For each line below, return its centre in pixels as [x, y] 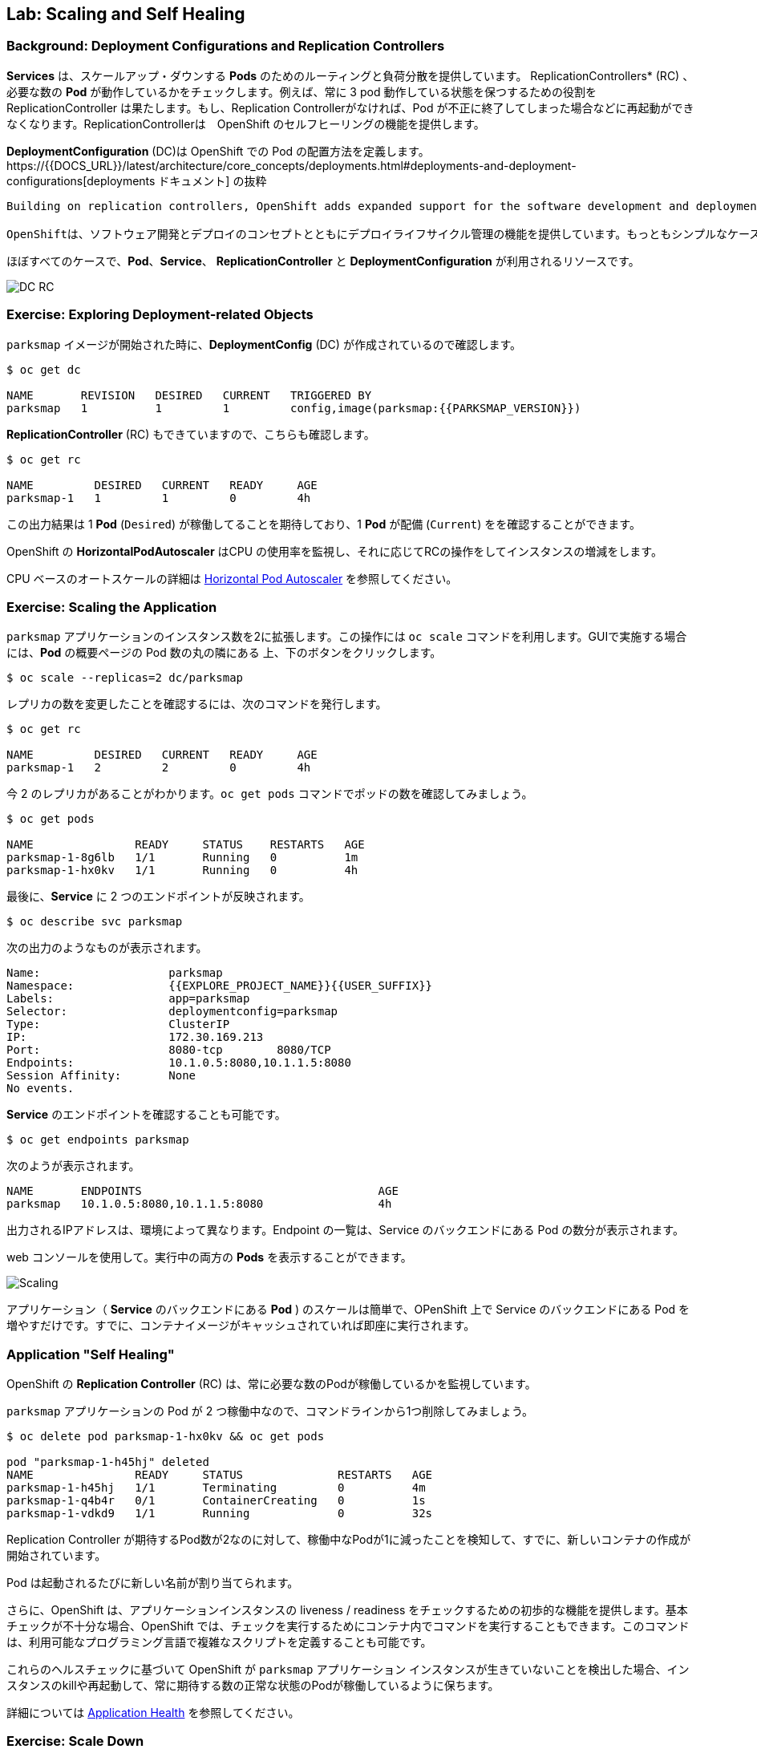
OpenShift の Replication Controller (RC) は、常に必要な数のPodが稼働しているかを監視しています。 [271, 1384]
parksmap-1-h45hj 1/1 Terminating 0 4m [216, 1488]
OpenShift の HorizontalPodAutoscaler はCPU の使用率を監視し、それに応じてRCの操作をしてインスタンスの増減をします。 [334, 551]
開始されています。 [57, 1556]
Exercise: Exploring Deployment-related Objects [160, 315]
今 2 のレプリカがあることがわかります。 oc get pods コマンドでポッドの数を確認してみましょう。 [270, 794]
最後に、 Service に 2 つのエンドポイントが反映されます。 [158, 897]
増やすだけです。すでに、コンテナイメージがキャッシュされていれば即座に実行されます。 [241, 1326]
